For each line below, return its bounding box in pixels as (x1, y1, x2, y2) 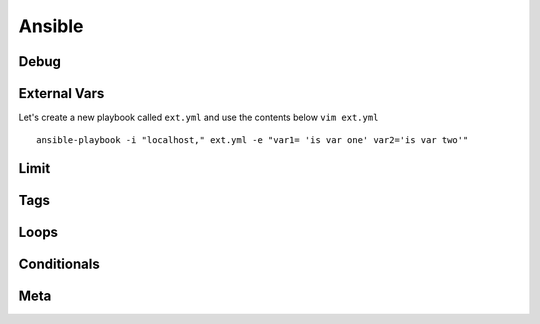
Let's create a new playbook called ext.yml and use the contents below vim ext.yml (18, 111, 379, 124)
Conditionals (18, 256, 100, 273)
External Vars (18, 85, 105, 102)
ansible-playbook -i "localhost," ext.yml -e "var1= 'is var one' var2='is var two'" (36, 135, 469, 146)
